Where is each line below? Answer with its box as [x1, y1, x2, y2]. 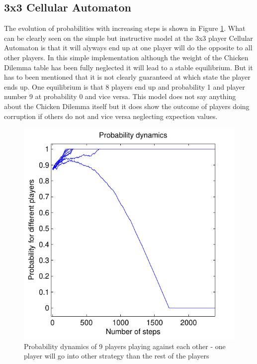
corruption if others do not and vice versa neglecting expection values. [4, 111, 218, 121]
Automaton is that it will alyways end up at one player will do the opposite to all [4, 42, 253, 53]
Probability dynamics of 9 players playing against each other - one [24, 341, 226, 351]
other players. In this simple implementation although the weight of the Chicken [4, 52, 249, 62]
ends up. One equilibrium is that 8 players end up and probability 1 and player [4, 81, 245, 92]
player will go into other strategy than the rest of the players [24, 351, 209, 361]
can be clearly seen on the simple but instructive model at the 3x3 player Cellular [4, 32, 253, 43]
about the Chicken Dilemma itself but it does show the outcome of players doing [4, 101, 250, 111]
